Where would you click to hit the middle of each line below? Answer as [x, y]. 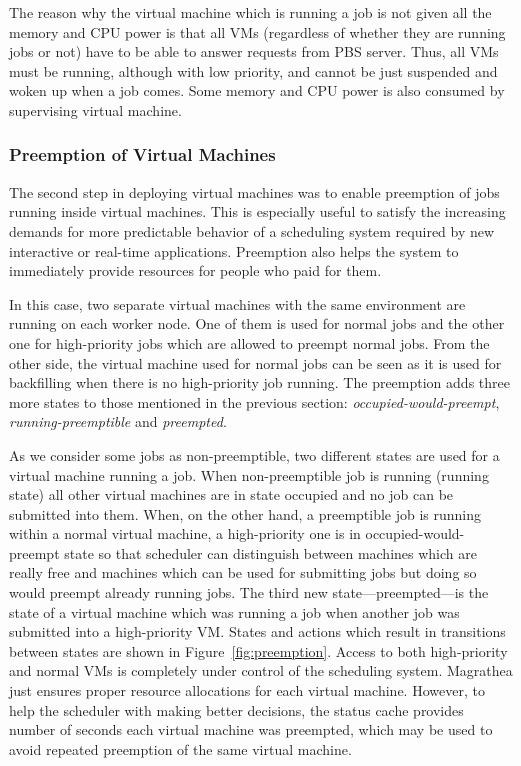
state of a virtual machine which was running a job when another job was [234, 611]
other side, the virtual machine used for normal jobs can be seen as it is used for [255, 362]
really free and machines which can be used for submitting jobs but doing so [243, 572]
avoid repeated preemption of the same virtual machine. [180, 748]
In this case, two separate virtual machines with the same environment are [237, 303]
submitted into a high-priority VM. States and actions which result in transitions [257, 631]
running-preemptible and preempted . [118, 421]
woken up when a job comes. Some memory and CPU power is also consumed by [257, 90]
